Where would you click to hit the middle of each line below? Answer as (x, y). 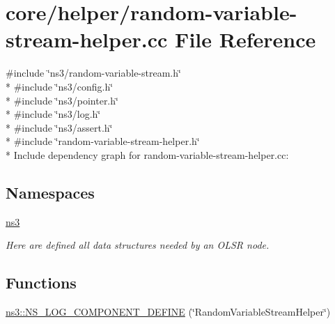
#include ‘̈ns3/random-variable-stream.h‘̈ (93, 73)
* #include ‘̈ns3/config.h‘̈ (60, 86)
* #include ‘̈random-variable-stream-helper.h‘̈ (103, 141)
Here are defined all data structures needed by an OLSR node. (138, 245)
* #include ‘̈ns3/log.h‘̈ (53, 114)
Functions (41, 283)
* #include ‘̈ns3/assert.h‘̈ (59, 127)
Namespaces (50, 192)
